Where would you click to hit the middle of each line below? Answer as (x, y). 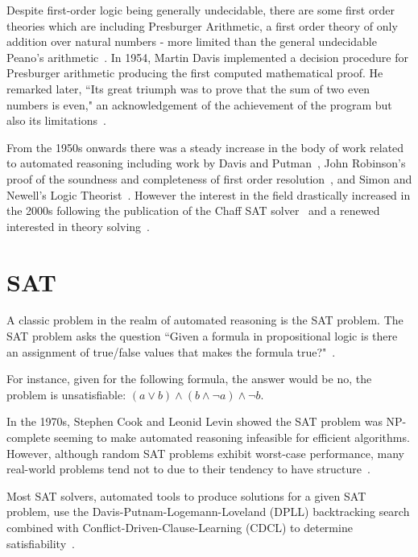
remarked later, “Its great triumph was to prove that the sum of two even (188, 88)
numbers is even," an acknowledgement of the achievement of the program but (199, 104)
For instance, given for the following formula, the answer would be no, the (189, 379)
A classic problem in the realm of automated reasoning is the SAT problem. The (205, 320)
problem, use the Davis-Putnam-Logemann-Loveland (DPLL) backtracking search (208, 512)
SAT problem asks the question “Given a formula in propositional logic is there (202, 336)
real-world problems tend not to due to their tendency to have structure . (188, 469)
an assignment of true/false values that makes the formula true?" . (171, 351)
